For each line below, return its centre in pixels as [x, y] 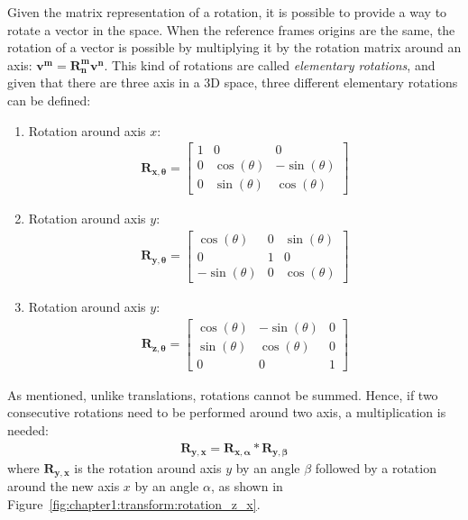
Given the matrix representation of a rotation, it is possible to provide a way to [227, 12]
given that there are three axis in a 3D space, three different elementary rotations [233, 82]
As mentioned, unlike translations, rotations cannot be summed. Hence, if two [223, 394]
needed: [28, 429]
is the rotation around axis [148, 467]
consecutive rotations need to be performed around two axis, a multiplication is [227, 412]
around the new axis [64, 486]
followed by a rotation [376, 467]
